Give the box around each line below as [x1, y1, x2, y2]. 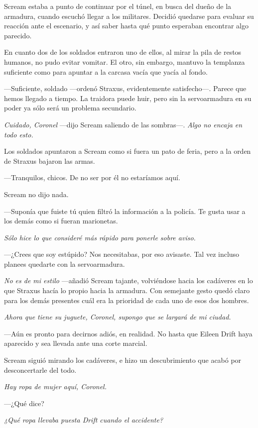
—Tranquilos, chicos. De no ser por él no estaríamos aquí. [4, 172, 180, 183]
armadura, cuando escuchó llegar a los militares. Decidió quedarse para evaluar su [4, 10, 254, 21]
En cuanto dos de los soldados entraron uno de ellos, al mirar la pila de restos [4, 47, 242, 57]
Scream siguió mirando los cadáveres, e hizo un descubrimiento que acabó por [4, 355, 242, 365]
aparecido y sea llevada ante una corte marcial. [4, 338, 147, 348]
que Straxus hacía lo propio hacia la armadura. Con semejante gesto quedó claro [4, 285, 250, 296]
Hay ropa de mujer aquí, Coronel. [4, 381, 107, 392]
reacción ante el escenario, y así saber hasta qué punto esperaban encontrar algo [4, 20, 249, 31]
